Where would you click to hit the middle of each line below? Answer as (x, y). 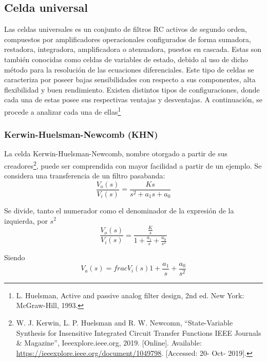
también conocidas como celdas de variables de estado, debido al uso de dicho (126, 59)
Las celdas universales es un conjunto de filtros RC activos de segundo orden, (126, 29)
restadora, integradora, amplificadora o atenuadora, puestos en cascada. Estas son (133, 49)
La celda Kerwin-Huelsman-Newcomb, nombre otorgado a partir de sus (116, 153)
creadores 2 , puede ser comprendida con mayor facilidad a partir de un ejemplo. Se (133, 165)
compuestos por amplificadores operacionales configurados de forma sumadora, (128, 39)
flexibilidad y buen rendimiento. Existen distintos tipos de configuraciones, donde (132, 89)
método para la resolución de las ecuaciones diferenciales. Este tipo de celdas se (129, 69)
